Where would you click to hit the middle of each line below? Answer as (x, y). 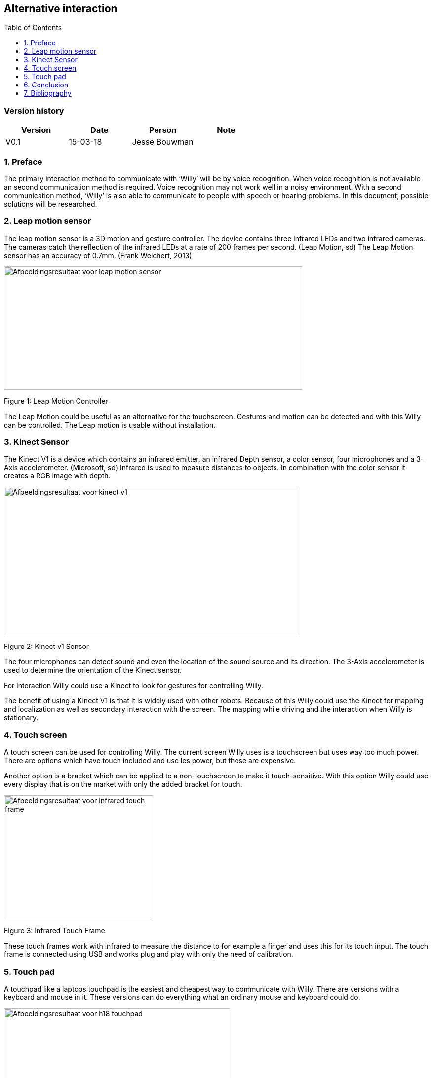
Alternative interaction (61, 9)
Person (163, 130)
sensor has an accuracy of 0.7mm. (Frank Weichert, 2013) (98, 255)
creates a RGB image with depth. (57, 476)
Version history (34, 110)
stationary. (21, 718)
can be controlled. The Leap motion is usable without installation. (110, 425)
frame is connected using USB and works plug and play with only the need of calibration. (149, 954)
